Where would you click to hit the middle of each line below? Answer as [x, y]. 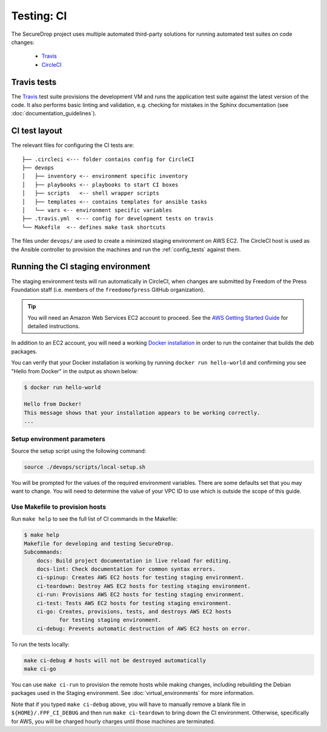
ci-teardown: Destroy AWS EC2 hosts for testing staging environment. [144, 586]
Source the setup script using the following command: [79, 451]
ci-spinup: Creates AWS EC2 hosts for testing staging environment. [140, 578]
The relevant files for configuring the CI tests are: [73, 145]
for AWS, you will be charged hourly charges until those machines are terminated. [113, 721]
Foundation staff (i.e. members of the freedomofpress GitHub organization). [108, 290]
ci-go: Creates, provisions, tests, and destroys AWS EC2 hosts [134, 611]
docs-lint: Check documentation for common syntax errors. [126, 569]
